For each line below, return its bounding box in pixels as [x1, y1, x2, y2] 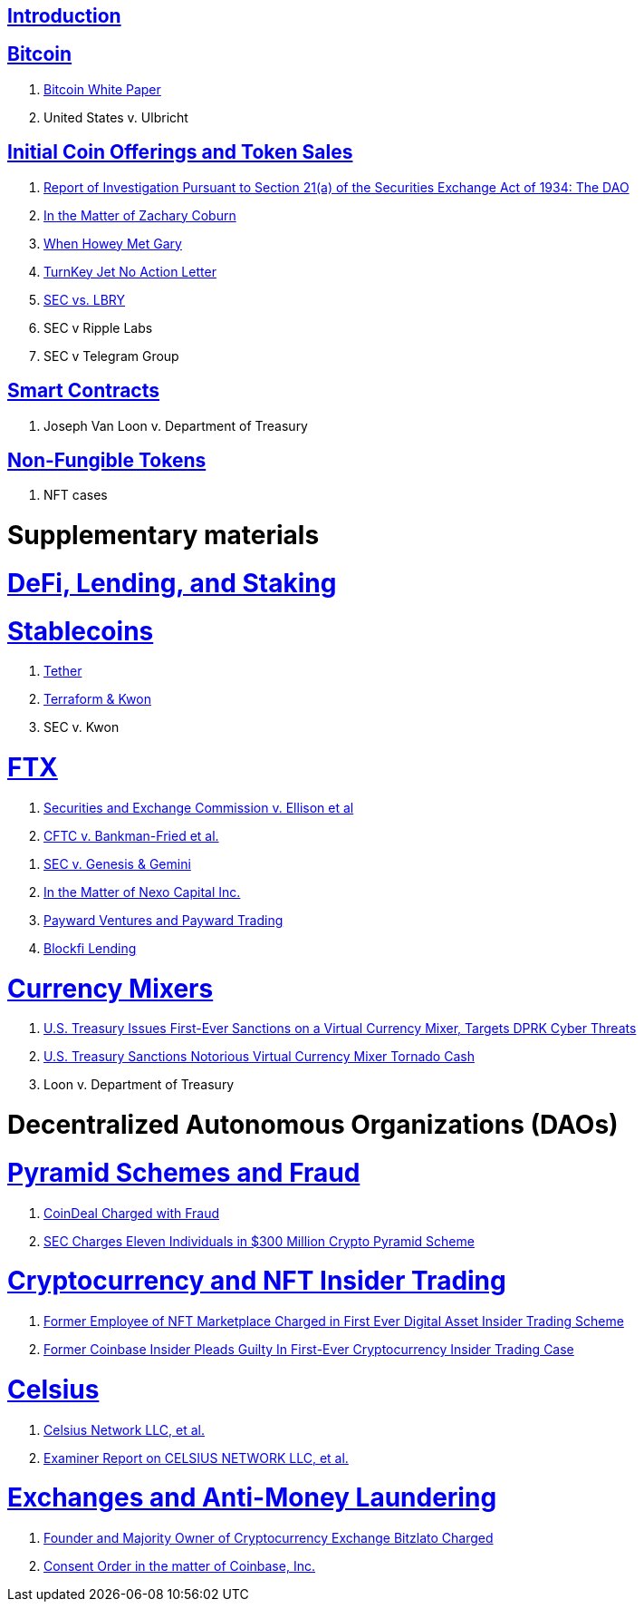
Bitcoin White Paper [43, 81, 161, 97]
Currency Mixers [7, 972, 214, 1004]
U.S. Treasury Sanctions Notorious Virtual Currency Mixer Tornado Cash [43, 1048, 475, 1065]
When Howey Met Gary [43, 235, 182, 251]
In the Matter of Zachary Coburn [43, 207, 236, 223]
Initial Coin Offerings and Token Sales [7, 141, 353, 164]
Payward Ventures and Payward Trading [43, 912, 284, 928]
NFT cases [43, 487, 108, 503]
